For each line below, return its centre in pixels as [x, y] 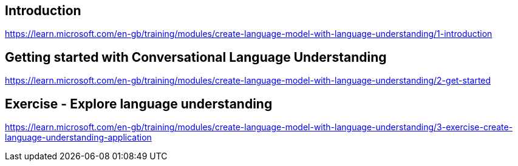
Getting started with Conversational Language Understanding [196, 57]
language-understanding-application [78, 138]
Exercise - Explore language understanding [139, 104]
